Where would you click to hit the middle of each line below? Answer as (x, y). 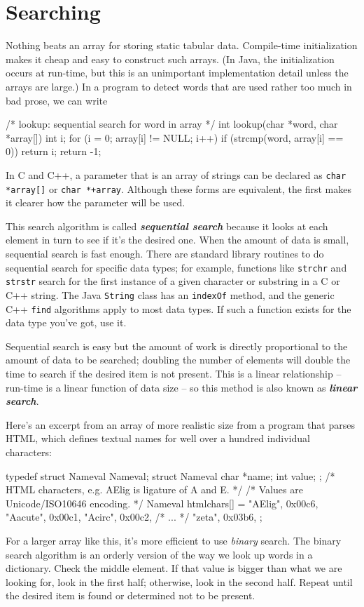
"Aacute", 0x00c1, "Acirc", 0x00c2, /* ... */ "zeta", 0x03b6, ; (134, 517)
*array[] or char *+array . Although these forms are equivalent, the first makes (179, 188)
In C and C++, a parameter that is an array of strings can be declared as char (176, 174)
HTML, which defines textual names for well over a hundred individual (158, 438)
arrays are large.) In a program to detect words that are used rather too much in (179, 86)
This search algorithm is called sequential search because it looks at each (167, 226)
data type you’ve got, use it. (66, 322)
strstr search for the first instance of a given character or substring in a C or (173, 281)
